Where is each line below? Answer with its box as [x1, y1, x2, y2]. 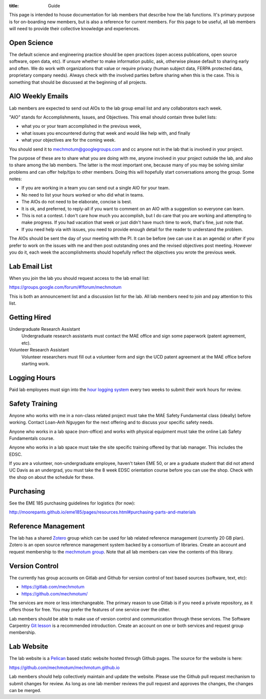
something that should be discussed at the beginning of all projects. [9, 79, 147, 85]
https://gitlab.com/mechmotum [21, 584, 85, 590]
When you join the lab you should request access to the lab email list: [9, 275, 150, 281]
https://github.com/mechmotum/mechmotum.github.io [9, 664, 120, 670]
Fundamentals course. [9, 435, 55, 441]
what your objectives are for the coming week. [21, 137, 116, 143]
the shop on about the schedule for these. [9, 474, 95, 480]
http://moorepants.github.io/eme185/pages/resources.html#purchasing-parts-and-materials [9, 509, 197, 515]
